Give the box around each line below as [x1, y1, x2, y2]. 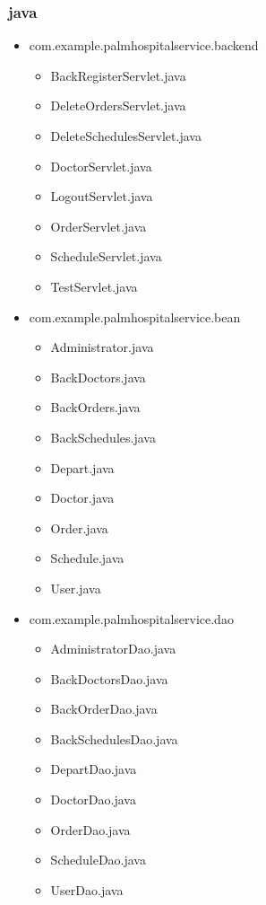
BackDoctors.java [50, 367, 146, 386]
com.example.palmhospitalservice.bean [29, 307, 241, 326]
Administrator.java [50, 338, 154, 356]
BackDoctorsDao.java [50, 669, 168, 688]
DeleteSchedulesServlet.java [50, 127, 202, 145]
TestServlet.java [50, 277, 138, 295]
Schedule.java [50, 549, 124, 567]
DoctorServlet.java [50, 156, 152, 175]
